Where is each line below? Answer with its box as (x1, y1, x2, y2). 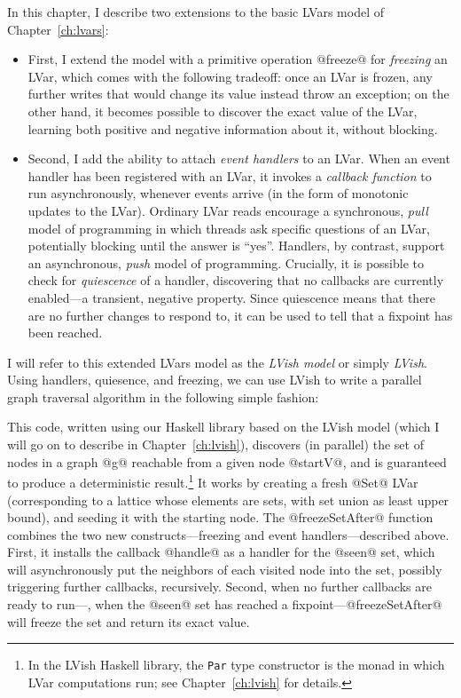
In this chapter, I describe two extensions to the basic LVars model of (7, 3, 385, 20)
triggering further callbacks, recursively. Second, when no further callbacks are (7, 577, 432, 596)
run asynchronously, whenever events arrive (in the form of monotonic (27, 184, 409, 202)
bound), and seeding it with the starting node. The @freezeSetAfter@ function (7, 508, 434, 527)
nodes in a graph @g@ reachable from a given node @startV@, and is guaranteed (7, 452, 447, 471)
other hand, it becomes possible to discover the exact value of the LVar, (27, 101, 418, 120)
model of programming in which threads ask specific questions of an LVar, (27, 218, 430, 237)
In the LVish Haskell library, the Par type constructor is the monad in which (27, 655, 445, 674)
